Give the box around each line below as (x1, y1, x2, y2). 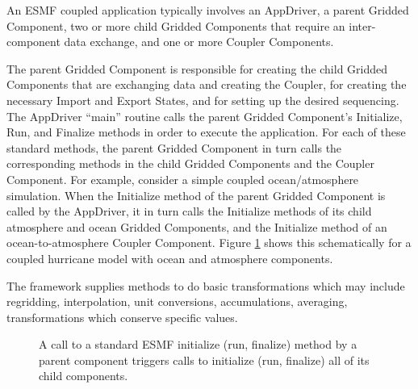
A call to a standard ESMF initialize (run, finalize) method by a (39, 336, 357, 353)
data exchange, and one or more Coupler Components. (64, 33, 334, 50)
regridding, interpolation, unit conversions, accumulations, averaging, (6, 293, 348, 310)
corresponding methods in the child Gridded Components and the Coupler (6, 155, 374, 172)
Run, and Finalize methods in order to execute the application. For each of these (6, 123, 406, 140)
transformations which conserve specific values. (6, 308, 238, 325)
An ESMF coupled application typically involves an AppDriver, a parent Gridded (6, 2, 409, 18)
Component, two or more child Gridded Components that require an (6, 17, 345, 34)
